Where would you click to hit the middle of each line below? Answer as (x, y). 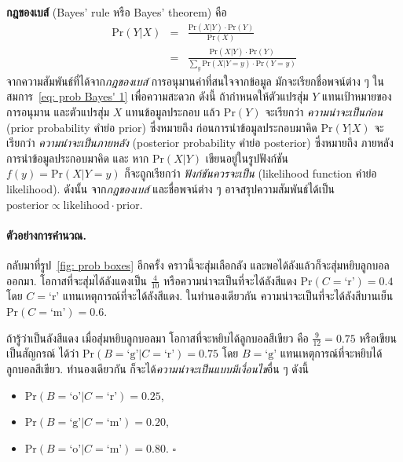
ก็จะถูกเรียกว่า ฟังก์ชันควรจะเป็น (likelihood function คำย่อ (251, 173)
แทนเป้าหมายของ (357, 96)
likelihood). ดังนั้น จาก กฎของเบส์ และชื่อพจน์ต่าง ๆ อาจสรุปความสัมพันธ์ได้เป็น (170, 188)
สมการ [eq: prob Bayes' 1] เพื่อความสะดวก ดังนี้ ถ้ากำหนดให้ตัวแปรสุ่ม (158, 96)
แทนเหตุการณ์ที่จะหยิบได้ (331, 353)
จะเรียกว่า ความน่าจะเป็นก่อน (324, 111)
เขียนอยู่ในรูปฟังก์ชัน (247, 158)
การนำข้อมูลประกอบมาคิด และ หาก (78, 158)
